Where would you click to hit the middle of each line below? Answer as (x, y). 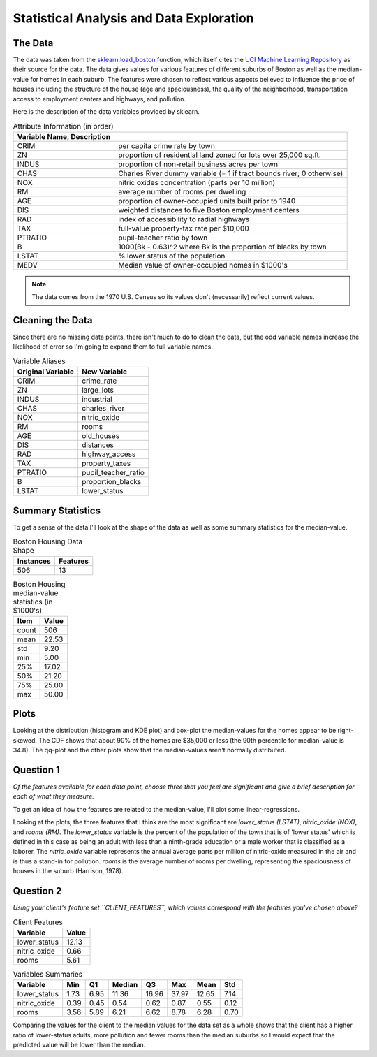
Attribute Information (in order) (64, 126)
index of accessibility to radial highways (184, 219)
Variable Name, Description (64, 136)
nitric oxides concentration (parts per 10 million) (197, 182)
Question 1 (37, 770)
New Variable (104, 372)
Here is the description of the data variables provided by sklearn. (106, 112)
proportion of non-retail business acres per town (198, 164)
